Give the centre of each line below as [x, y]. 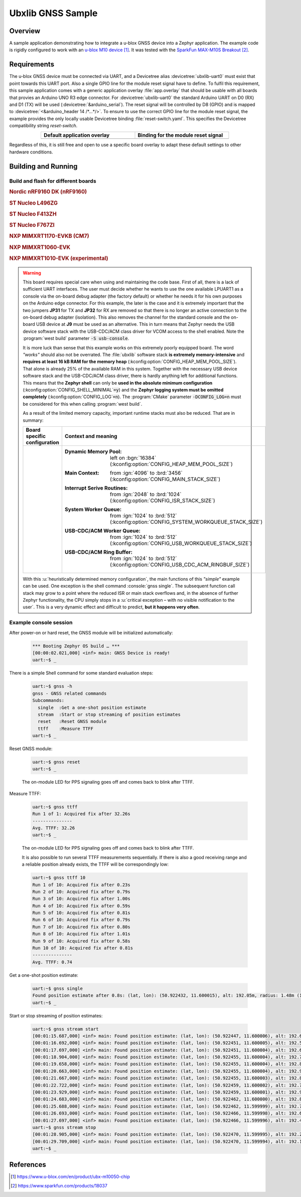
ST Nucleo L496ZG [33, 203]
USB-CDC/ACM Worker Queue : [102, 530]
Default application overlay [77, 135]
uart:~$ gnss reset [56, 762]
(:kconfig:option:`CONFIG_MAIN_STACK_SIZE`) [165, 479]
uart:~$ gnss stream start [65, 1029]
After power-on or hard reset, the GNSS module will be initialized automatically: [91, 632]
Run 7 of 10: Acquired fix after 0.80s [81, 927]
